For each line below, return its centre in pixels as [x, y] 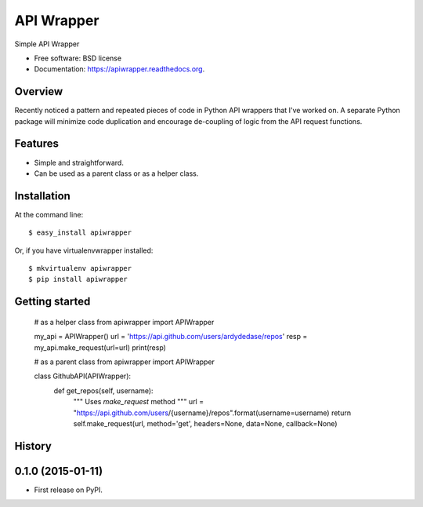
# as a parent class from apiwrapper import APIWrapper [125, 362]
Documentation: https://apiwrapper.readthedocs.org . [119, 69]
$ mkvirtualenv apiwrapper [80, 268]
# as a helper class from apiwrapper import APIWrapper [124, 322]
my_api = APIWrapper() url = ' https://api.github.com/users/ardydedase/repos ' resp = [171, 337]
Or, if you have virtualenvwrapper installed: [84, 250]
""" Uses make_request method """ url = [138, 402]
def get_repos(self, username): [103, 390]
